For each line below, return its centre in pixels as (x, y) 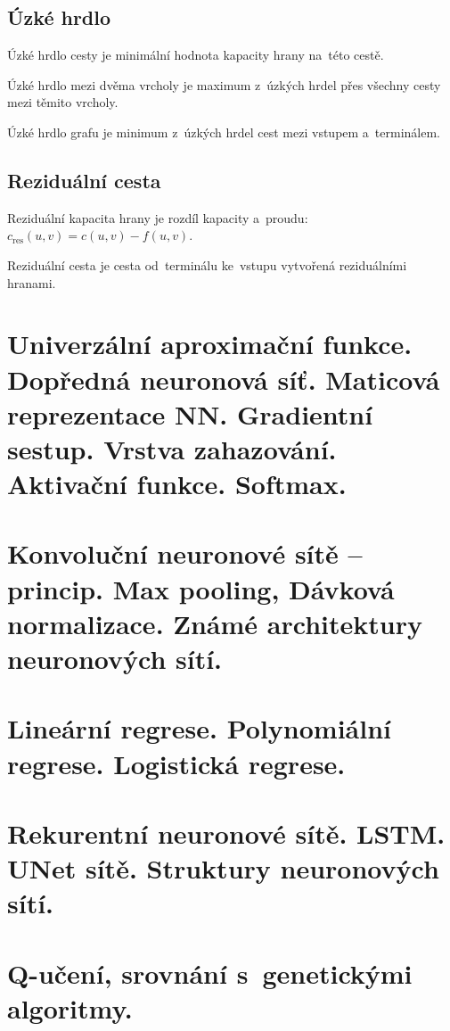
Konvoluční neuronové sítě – (185, 553)
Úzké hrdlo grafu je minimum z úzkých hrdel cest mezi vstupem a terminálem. (224, 132)
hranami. (32, 282)
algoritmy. (70, 1007)
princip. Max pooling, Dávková (201, 588)
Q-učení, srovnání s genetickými (210, 973)
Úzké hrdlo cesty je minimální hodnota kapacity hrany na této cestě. (196, 55)
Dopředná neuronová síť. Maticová (224, 379)
